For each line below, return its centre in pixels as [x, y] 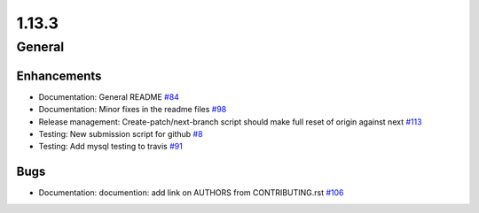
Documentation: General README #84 [109, 96]
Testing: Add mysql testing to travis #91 [111, 147]
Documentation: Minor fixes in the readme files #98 [133, 110]
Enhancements [59, 76]
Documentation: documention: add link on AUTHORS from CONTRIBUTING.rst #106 [191, 193]
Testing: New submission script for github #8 [121, 133]
